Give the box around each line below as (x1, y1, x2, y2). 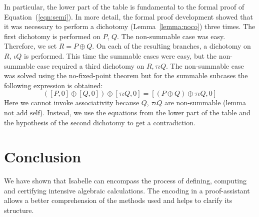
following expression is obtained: (4, 80, 103, 90)
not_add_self (4, 109, 40, 117)
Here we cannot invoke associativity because (4, 97, 139, 108)
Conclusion (4, 146, 81, 167)
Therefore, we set (4, 41, 57, 51)
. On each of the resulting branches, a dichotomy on (92, 41, 251, 51)
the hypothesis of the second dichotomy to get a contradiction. (4, 117, 195, 127)
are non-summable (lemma (164, 97, 246, 108)
